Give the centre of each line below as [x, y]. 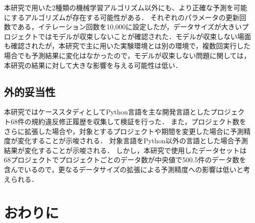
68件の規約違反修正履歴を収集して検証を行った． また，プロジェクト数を [128, 121]
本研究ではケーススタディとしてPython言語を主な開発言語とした [107, 112]
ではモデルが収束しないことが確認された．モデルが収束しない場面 [144, 36]
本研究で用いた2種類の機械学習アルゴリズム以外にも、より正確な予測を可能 [126, 7]
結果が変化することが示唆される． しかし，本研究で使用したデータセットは [125, 150]
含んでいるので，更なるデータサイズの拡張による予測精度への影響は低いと [124, 169]
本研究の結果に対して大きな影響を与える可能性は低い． [93, 65]
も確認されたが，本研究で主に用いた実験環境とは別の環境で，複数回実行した [127, 46]
